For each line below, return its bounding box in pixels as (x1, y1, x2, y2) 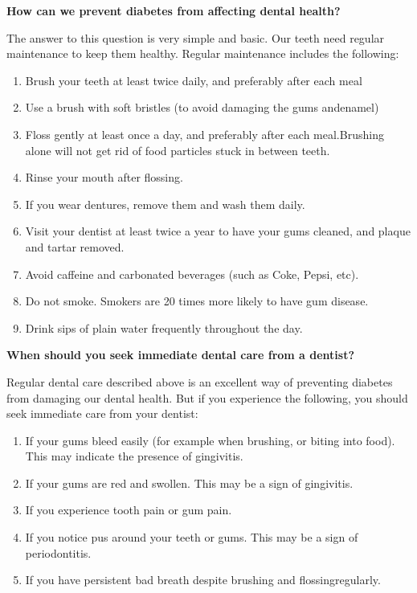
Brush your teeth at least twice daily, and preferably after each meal (25, 72, 362, 88)
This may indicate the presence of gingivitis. (25, 448, 243, 464)
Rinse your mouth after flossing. (25, 169, 183, 186)
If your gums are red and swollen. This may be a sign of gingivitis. (25, 474, 354, 491)
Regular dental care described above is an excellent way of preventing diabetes (6, 373, 393, 390)
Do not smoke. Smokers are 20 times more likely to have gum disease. (25, 292, 369, 309)
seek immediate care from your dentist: (6, 405, 198, 422)
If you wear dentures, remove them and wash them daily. (25, 195, 305, 212)
